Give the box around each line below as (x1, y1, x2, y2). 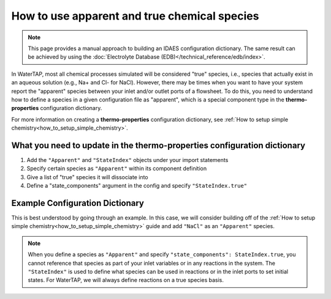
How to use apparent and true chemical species (11, 9, 259, 23)
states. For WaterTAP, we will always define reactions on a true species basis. (28, 276, 224, 284)
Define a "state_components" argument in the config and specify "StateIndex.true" (26, 182, 248, 190)
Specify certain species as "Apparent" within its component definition (26, 165, 207, 172)
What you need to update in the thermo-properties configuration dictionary (11, 140, 306, 150)
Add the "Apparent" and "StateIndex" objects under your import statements (26, 156, 229, 163)
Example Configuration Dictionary (11, 197, 144, 208)
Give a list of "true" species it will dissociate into (26, 173, 148, 180)
